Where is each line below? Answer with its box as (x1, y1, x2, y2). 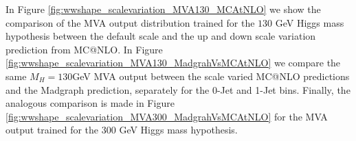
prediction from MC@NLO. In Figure (5, 42, 163, 56)
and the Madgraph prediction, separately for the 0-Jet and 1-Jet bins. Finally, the (5, 82, 351, 97)
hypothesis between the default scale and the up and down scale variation (5, 29, 316, 43)
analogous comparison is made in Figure (5, 96, 175, 110)
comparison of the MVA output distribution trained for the (5, 15, 255, 29)
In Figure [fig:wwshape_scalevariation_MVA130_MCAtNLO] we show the (5, 2, 321, 16)
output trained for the (5, 123, 99, 137)
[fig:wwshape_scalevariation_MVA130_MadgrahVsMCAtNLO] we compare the (5, 55, 341, 70)
